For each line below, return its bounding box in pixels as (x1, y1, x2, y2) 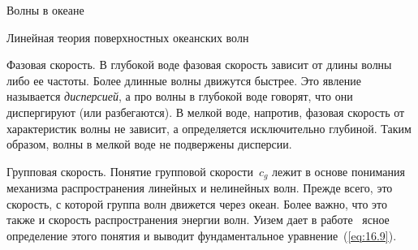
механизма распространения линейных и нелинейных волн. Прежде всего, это (6, 179, 393, 196)
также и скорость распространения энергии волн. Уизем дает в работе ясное (6, 211, 390, 228)
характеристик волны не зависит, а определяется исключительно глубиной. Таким (6, 119, 412, 136)
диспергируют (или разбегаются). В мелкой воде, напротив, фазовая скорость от (6, 103, 405, 120)
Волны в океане (6, 2, 84, 18)
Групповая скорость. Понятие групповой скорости (6, 162, 253, 179)
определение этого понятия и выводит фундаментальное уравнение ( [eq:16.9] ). (6, 226, 397, 244)
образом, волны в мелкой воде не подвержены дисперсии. (6, 136, 292, 153)
